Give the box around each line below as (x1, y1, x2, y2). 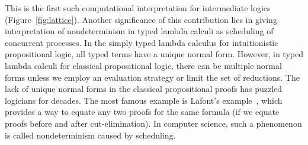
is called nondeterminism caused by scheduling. (5, 128, 176, 141)
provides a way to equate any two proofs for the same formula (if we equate (5, 106, 280, 118)
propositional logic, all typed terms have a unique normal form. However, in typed (5, 48, 303, 60)
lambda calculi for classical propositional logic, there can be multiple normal (5, 59, 282, 71)
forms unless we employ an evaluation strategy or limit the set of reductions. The (5, 71, 300, 83)
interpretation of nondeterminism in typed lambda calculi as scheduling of (5, 25, 274, 37)
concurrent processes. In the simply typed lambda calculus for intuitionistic (5, 36, 278, 48)
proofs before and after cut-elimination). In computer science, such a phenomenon (5, 117, 302, 129)
